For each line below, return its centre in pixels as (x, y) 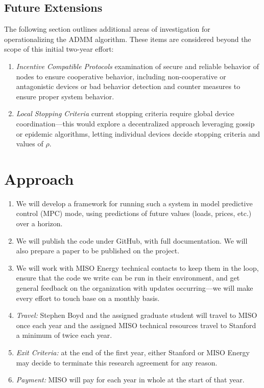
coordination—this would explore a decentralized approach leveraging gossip (135, 123)
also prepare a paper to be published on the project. (98, 251)
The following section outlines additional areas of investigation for (107, 29)
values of (30, 144)
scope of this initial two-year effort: (59, 49)
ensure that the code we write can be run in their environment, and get (128, 278)
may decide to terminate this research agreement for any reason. (117, 362)
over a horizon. (39, 223)
